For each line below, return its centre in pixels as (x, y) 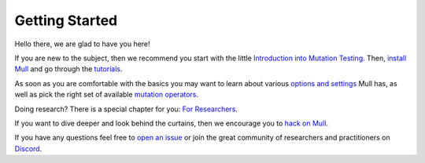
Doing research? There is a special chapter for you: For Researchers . (126, 109)
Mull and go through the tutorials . (68, 69)
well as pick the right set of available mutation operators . (107, 95)
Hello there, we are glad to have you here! (82, 44)
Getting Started (66, 20)
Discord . (28, 148)
